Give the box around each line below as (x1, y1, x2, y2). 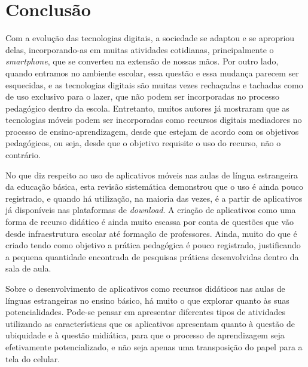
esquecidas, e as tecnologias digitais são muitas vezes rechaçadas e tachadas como (5, 78, 303, 91)
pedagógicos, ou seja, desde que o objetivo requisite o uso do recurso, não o (5, 137, 281, 149)
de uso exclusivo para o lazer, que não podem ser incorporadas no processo (5, 90, 280, 103)
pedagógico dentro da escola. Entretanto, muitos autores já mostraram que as (5, 101, 289, 114)
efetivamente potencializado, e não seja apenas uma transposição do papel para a (5, 340, 303, 353)
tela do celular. (5, 352, 60, 365)
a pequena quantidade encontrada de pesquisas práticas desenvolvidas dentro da (5, 250, 299, 263)
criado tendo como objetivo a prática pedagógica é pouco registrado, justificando (5, 239, 301, 251)
